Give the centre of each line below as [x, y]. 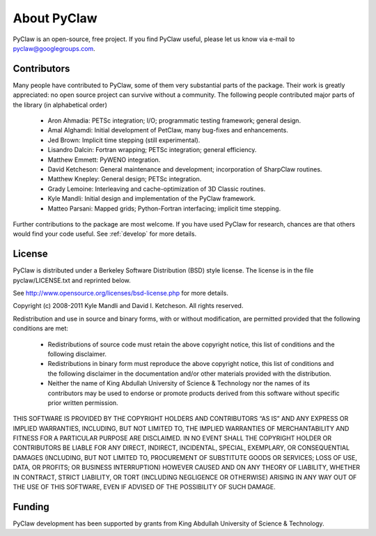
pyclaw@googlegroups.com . [54, 48]
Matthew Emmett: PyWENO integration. [104, 160]
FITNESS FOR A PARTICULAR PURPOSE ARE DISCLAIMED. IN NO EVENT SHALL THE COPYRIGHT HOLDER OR [172, 438]
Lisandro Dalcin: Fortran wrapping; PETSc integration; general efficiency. [152, 150]
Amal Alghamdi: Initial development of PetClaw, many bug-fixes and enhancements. [168, 130]
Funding [31, 506]
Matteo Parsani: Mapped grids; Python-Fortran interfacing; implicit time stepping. [164, 208]
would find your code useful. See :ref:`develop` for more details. [105, 234]
